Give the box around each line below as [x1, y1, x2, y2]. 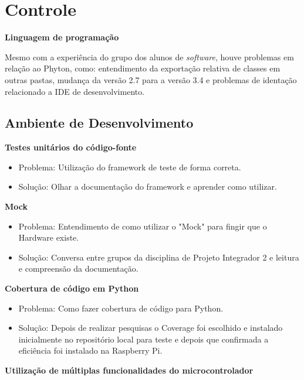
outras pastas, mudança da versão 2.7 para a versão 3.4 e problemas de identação [5, 73, 297, 85]
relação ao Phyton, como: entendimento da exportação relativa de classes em [5, 62, 281, 74]
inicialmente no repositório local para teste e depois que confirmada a [18, 333, 269, 345]
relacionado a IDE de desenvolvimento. [5, 85, 145, 97]
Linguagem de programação [5, 31, 119, 43]
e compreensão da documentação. [18, 262, 139, 275]
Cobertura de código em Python [5, 282, 139, 295]
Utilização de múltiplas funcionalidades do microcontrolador [5, 364, 254, 376]
